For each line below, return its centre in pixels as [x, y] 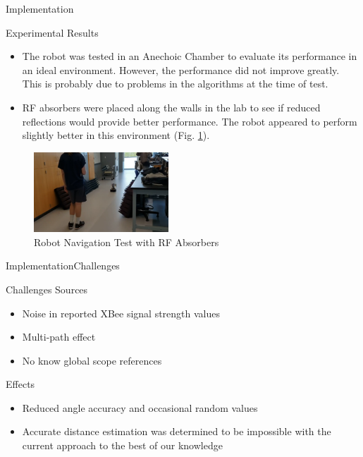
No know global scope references [92, 360]
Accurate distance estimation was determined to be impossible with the [177, 431]
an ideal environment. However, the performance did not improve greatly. [181, 69]
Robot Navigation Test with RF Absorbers [127, 242]
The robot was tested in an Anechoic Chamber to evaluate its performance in [190, 56]
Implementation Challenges [63, 266]
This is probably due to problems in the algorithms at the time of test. [175, 84]
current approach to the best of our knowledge [122, 445]
